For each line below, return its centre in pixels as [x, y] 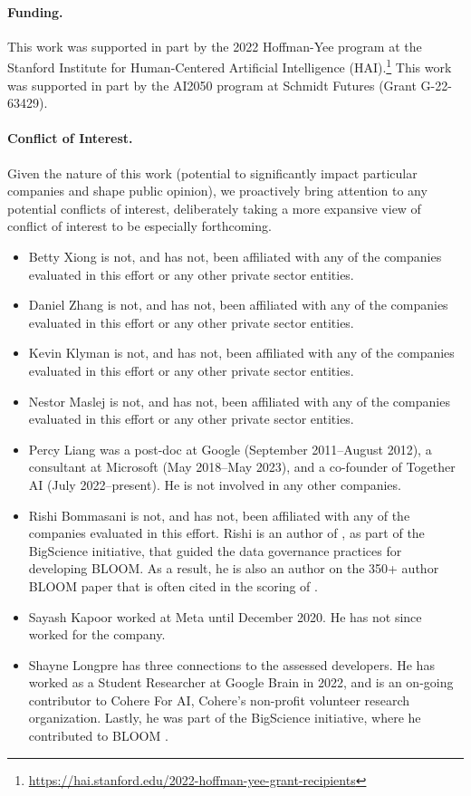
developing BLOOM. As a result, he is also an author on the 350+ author [234, 568]
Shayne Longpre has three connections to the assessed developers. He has [231, 664]
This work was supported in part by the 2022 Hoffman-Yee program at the [215, 46]
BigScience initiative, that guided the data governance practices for [215, 550]
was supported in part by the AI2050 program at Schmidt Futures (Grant [212, 85]
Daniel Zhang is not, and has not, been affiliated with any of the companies [238, 305]
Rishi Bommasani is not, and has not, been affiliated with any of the [219, 515]
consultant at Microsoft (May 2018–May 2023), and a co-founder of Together [242, 467]
